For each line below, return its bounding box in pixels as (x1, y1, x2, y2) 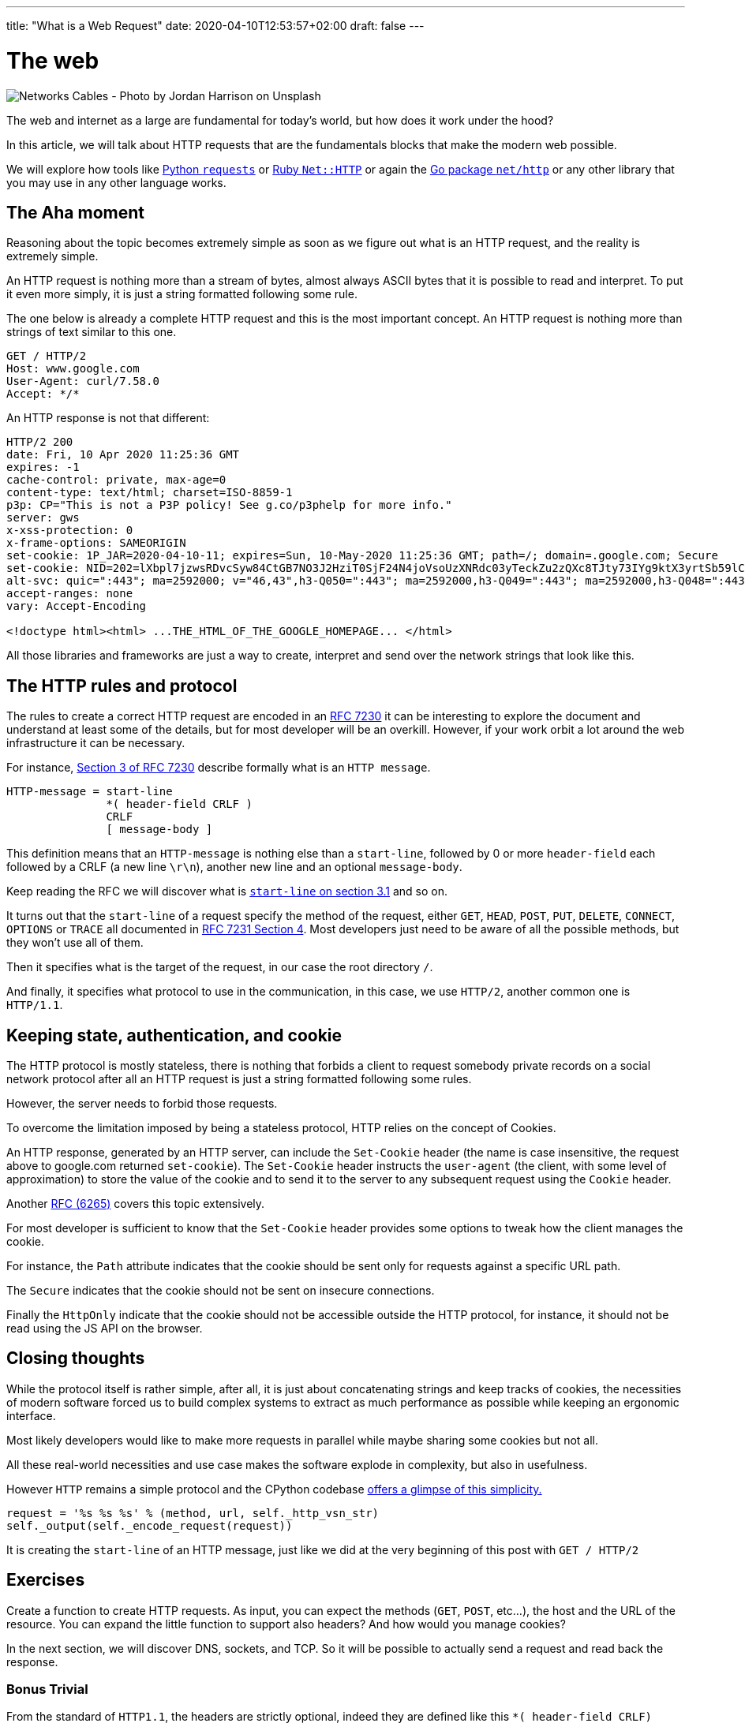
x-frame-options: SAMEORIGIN (6, 536, 186, 550)
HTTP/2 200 (6, 435, 73, 449)
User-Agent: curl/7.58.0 (6, 375, 159, 388)
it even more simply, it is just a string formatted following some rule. (6, 287, 358, 301)
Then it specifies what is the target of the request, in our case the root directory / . (6, 960, 433, 974)
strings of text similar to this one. (6, 325, 177, 339)
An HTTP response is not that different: (6, 411, 210, 425)
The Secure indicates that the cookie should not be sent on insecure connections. (6, 1284, 435, 1298)
